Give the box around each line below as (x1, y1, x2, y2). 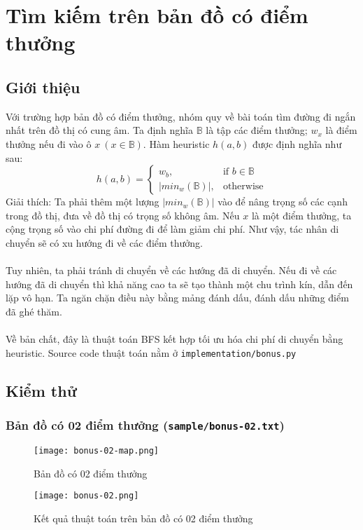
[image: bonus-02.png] (34, 491, 139, 501)
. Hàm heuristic (143, 136, 210, 151)
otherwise (222, 181, 264, 191)
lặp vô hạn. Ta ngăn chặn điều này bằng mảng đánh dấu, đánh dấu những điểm (6, 290, 349, 305)
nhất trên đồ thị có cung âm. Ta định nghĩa (6, 123, 194, 137)
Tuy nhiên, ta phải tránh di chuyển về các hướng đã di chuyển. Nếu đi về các (6, 263, 337, 278)
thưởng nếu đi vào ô (6, 136, 92, 151)
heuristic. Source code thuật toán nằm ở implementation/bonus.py (6, 345, 297, 360)
